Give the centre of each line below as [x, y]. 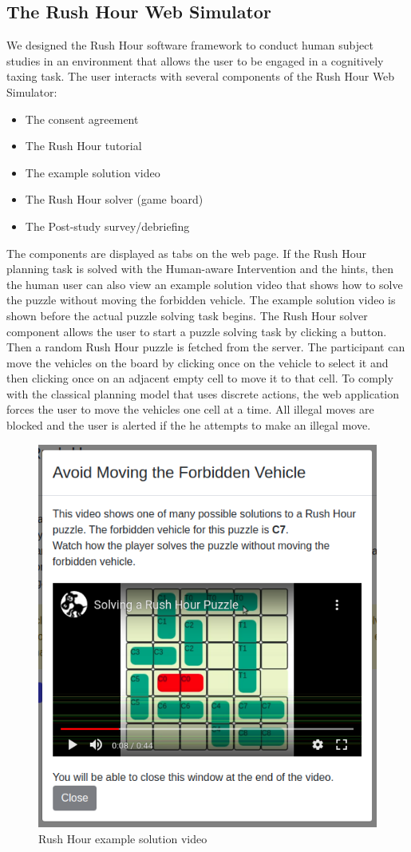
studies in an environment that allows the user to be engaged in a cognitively [195, 60]
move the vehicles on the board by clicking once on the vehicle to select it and [198, 362]
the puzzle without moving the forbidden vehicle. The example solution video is [201, 300]
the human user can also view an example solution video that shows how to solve [205, 284]
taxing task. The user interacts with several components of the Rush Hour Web [201, 76]
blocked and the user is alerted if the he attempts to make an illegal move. [189, 425]
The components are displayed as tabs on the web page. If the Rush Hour [186, 253]
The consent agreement [82, 119]
